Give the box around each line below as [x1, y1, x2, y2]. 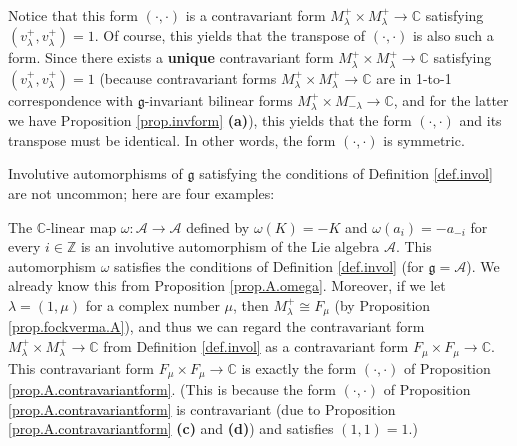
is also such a [412, 25, 494, 46]
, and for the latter [393, 89, 509, 110]
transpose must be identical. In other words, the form [8, 129, 336, 150]
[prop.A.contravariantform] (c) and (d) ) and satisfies [8, 418, 334, 439]
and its [459, 110, 502, 131]
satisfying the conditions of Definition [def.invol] [199, 163, 493, 184]
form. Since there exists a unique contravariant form [8, 47, 334, 68]
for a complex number [85, 295, 220, 316]
